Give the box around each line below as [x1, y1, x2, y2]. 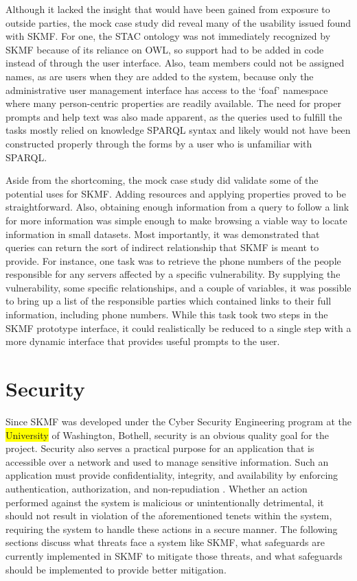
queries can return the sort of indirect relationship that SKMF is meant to [5, 240, 319, 254]
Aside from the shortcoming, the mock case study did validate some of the [5, 173, 319, 187]
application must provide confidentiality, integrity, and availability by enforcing [5, 468, 338, 482]
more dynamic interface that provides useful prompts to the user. [5, 334, 280, 348]
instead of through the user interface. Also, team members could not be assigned [5, 56, 345, 70]
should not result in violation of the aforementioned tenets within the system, [5, 508, 332, 523]
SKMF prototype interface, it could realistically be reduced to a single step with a [5, 320, 352, 335]
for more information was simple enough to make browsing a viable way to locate [5, 213, 347, 227]
